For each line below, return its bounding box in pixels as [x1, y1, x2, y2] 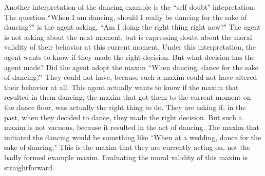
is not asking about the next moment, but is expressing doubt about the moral [4, 31, 252, 42]
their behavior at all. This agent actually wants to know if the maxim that [4, 81, 239, 92]
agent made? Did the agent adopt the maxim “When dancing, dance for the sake [4, 61, 258, 72]
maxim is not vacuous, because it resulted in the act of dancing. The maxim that [4, 122, 259, 133]
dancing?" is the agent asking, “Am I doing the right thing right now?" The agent [4, 21, 261, 32]
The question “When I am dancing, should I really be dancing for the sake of [4, 11, 247, 22]
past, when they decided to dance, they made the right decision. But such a [4, 112, 242, 122]
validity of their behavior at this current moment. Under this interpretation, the [4, 41, 256, 52]
